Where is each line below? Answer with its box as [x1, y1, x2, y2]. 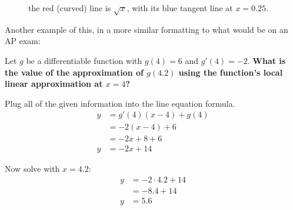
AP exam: [5, 35, 41, 47]
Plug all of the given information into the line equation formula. [5, 97, 235, 109]
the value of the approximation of [5, 66, 144, 78]
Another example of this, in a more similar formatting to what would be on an [5, 23, 288, 35]
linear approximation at [5, 77, 103, 90]
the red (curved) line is [28, 2, 111, 13]
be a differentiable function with [26, 54, 142, 66]
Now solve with [5, 162, 60, 175]
